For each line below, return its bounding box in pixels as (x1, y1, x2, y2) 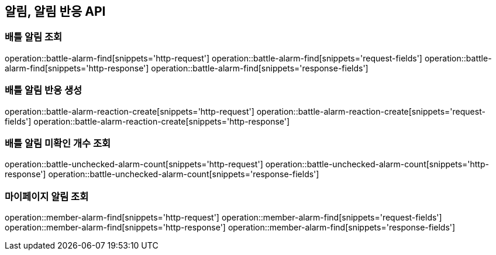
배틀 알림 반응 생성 (5, 84, 82, 97)
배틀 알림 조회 (5, 31, 63, 43)
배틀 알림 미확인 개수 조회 (5, 137, 111, 149)
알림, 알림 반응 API (5, 4, 106, 19)
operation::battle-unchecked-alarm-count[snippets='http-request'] (5, 159, 263, 170)
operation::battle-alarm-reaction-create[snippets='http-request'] (5, 106, 254, 116)
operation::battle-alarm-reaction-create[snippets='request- (256, 106, 485, 116)
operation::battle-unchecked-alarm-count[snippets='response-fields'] (48, 169, 319, 180)
